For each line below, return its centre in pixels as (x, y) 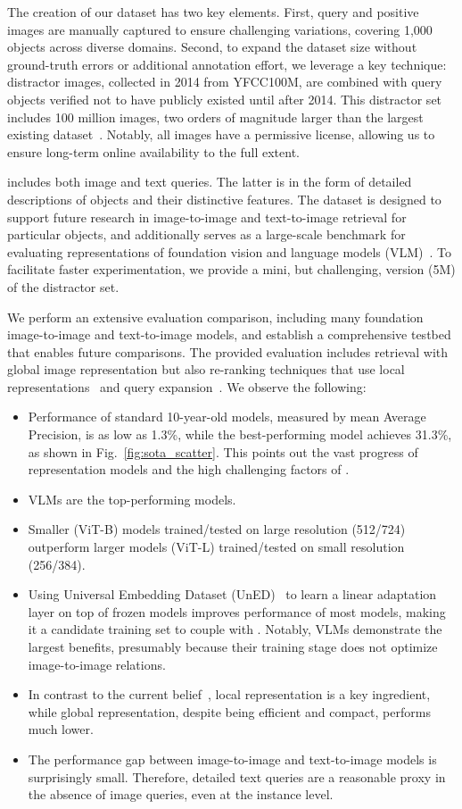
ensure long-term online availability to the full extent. (154, 151)
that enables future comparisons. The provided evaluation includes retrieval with (228, 351)
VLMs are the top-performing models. (132, 499)
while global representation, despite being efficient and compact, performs (229, 711)
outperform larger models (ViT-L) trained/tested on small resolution (216, 547)
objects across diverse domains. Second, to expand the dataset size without (212, 47)
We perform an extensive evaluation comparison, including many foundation (215, 317)
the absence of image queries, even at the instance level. (181, 794)
